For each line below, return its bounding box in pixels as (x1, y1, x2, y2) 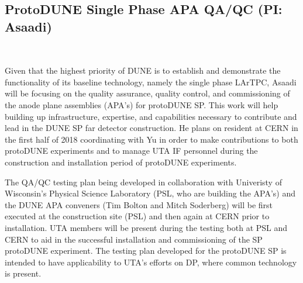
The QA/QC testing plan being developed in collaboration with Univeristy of (5, 175, 282, 188)
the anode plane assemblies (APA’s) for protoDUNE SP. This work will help (5, 98, 278, 111)
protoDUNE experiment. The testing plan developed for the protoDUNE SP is (5, 244, 287, 257)
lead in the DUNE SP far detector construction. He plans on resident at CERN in (5, 122, 298, 134)
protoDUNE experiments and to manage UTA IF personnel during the (5, 144, 258, 157)
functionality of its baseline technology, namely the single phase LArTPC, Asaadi (5, 75, 297, 88)
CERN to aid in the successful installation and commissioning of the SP (5, 233, 263, 245)
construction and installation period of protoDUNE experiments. (5, 156, 237, 168)
